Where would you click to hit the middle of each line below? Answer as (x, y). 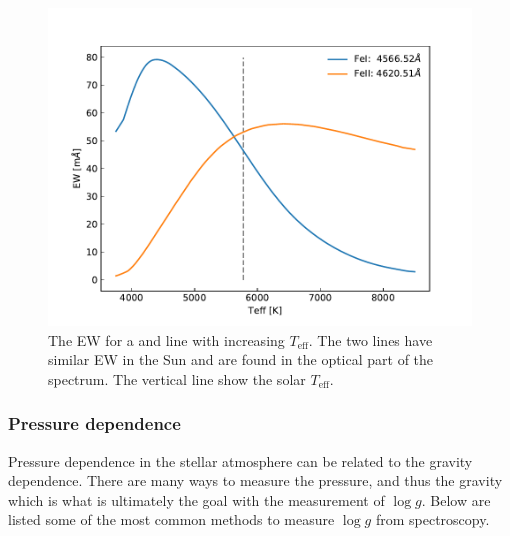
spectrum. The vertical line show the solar (177, 378)
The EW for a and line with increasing (166, 339)
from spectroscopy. (432, 519)
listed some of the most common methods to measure (171, 519)
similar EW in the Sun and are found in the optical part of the (241, 359)
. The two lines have (370, 339)
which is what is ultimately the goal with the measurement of (196, 499)
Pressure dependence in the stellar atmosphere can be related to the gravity (240, 460)
